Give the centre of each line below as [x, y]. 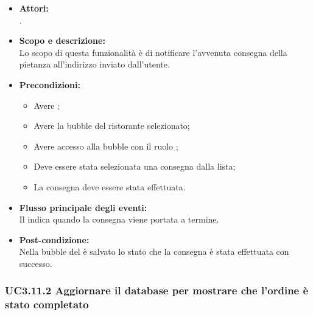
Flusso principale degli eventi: [83, 207]
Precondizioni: [50, 84]
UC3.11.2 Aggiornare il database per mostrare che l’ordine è [157, 290]
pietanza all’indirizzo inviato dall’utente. [94, 64]
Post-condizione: [54, 239]
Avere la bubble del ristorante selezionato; [112, 126]
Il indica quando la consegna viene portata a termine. [119, 219]
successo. [36, 263]
